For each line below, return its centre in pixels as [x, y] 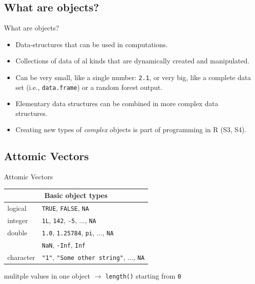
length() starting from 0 [143, 276]
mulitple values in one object [47, 276]
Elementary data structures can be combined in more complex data [117, 103]
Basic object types [76, 195]
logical [17, 208]
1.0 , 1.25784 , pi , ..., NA [78, 233]
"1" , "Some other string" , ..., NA [93, 257]
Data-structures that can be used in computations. [91, 44]
